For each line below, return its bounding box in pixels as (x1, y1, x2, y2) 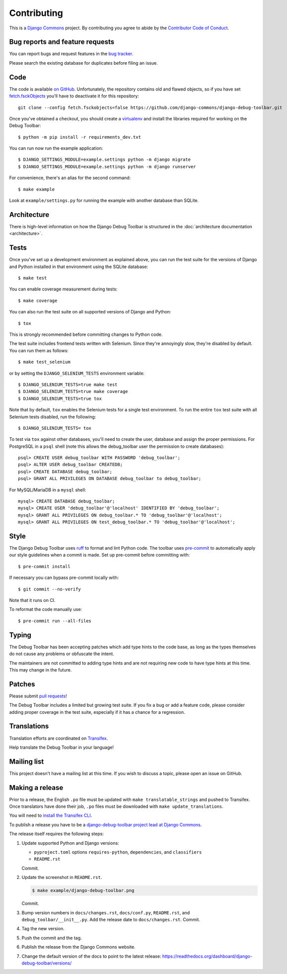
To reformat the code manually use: (9, 606, 82, 612)
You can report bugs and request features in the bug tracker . (9, 51, 134, 57)
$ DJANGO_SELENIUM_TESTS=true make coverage (18, 389, 129, 394)
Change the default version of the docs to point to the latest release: (21, 953, 161, 959)
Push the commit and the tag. (21, 935, 82, 941)
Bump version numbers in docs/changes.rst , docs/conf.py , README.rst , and (21, 909, 190, 915)
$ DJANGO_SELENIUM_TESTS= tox (18, 425, 92, 431)
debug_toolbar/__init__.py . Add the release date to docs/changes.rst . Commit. (21, 916, 201, 922)
